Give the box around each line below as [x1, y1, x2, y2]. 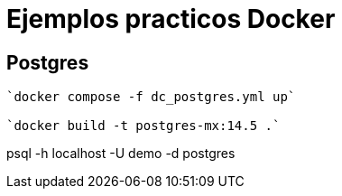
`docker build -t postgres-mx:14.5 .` [6, 118, 281, 134]
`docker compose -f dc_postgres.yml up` [6, 89, 296, 105]
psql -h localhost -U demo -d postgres [6, 145, 236, 162]
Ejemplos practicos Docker [6, 4, 336, 34]
